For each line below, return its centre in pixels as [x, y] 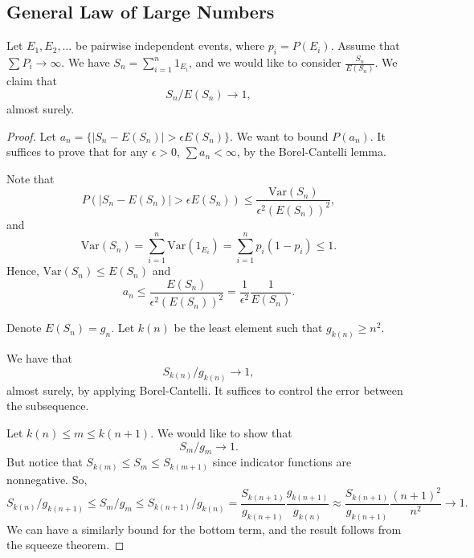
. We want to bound [279, 135]
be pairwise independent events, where [170, 45]
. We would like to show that [221, 432]
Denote [24, 328]
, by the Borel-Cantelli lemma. [311, 152]
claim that [32, 81]
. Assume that [365, 45]
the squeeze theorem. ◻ [65, 545]
